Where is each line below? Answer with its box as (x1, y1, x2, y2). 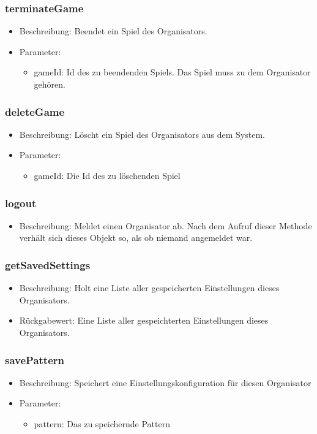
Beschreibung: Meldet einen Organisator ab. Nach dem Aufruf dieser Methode (19, 219, 312, 232)
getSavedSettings (5, 257, 91, 272)
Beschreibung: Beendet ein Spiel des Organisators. (19, 25, 207, 37)
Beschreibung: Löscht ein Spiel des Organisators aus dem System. (19, 128, 265, 140)
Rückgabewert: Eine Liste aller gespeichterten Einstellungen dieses (19, 314, 269, 327)
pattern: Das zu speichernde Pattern (34, 417, 170, 430)
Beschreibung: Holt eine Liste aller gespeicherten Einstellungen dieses (19, 281, 280, 294)
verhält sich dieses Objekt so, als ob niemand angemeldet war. (19, 231, 253, 244)
